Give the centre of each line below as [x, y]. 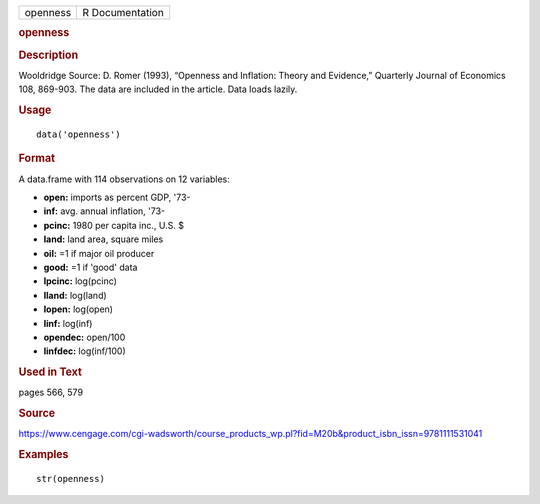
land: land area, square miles [103, 239]
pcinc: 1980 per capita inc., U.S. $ [114, 225]
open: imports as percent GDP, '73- [117, 197]
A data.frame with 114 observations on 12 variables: [124, 179]
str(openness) [70, 479]
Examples [43, 455]
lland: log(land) [75, 295]
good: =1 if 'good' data [90, 267]
